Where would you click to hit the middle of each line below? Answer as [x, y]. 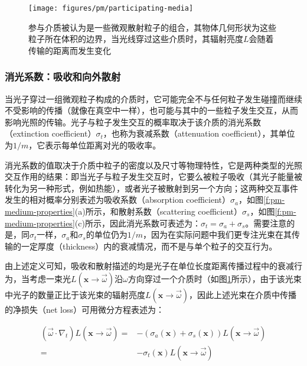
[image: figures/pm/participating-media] [111, 8]
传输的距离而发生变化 [70, 50]
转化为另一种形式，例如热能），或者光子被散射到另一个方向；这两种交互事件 [151, 188]
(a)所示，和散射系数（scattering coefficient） [158, 211]
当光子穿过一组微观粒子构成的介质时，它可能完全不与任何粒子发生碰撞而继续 [153, 98]
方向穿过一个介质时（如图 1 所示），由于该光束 [215, 278]
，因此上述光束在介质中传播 [243, 294]
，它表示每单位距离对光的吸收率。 [95, 145]
